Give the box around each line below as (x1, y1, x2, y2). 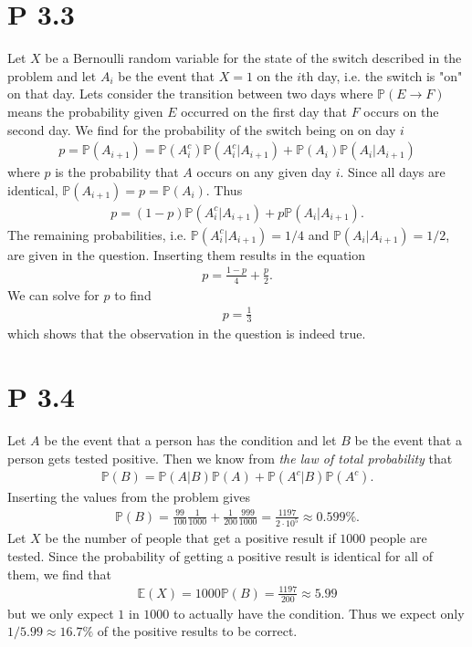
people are (370, 528, 427, 548)
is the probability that (55, 162, 179, 182)
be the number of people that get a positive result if (45, 528, 336, 548)
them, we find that (7, 564, 111, 583)
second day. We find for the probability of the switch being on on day (7, 120, 396, 139)
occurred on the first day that (181, 101, 347, 120)
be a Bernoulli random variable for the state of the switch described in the (45, 48, 462, 68)
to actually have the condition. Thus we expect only (173, 603, 465, 622)
